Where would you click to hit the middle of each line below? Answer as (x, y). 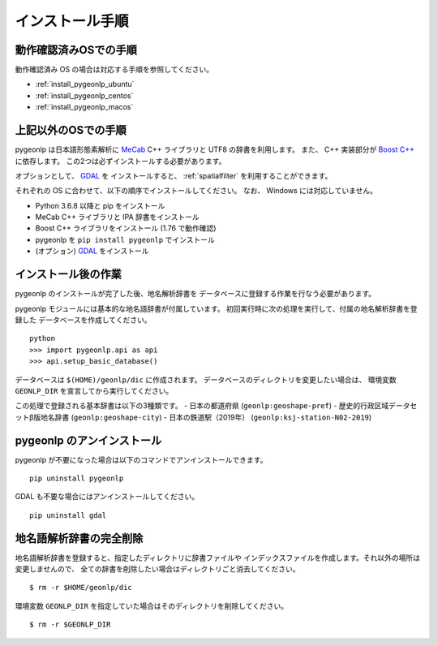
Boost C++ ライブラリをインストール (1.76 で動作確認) (126, 228)
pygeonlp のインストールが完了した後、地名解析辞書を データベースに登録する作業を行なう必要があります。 (195, 294)
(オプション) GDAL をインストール (92, 251)
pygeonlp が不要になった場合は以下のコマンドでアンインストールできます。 (141, 459)
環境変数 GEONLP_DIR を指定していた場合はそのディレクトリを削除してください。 (151, 605)
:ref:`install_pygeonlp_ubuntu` (85, 84)
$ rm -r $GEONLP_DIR (70, 624)
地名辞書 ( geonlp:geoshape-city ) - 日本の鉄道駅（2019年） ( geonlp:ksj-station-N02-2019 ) (206, 417)
